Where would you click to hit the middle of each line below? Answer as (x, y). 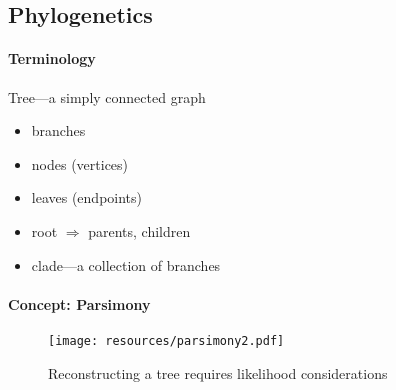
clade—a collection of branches (126, 264)
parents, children (139, 230)
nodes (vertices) (80, 163)
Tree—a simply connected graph (107, 96)
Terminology (52, 58)
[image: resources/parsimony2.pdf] (166, 340)
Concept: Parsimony (79, 303)
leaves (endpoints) (87, 197)
